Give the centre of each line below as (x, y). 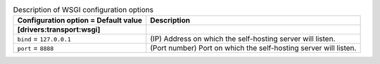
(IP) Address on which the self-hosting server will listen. (243, 39)
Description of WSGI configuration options (83, 10)
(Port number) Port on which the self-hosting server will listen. (253, 48)
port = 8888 (36, 48)
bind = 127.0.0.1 (44, 39)
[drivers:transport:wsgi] (59, 30)
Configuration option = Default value (80, 20)
